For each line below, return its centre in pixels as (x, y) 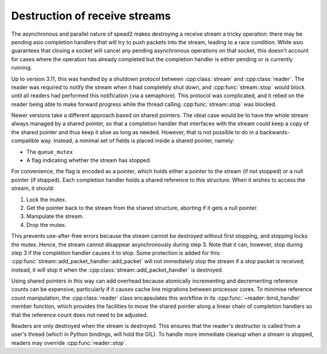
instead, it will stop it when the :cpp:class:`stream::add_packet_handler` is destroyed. (117, 270)
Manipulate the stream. (55, 216)
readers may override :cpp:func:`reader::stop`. (69, 343)
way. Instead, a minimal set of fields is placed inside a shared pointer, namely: (137, 141)
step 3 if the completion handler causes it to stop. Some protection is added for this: (116, 253)
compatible (25, 141)
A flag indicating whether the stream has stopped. (89, 160)
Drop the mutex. (46, 225)
